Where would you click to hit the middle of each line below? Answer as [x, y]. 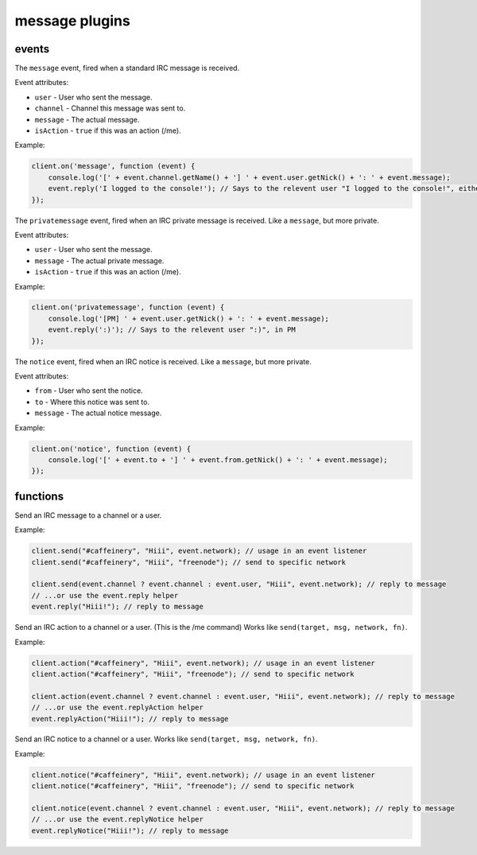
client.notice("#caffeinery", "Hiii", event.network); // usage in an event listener [203, 775]
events [32, 49]
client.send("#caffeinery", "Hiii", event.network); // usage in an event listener [199, 551]
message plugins [72, 21]
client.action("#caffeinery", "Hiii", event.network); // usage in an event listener [203, 663]
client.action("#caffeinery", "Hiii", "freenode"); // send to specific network [193, 674]
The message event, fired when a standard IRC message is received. [127, 68]
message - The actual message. [87, 119]
